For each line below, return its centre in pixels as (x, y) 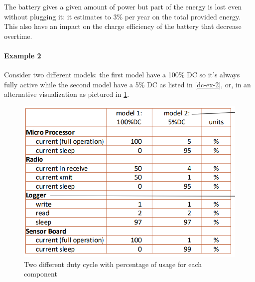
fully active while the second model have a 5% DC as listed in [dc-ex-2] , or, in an (127, 84)
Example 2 (23, 55)
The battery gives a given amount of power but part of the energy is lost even (123, 6)
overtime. (18, 36)
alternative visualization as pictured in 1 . (67, 94)
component (41, 274)
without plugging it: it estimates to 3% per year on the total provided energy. (123, 16)
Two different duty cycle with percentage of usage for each (113, 264)
